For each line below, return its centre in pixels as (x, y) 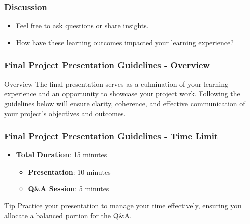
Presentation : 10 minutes (69, 171)
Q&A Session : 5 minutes (69, 188)
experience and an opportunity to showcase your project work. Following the (122, 94)
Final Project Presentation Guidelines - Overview (107, 65)
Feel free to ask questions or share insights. (82, 25)
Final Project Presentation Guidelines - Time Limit (111, 135)
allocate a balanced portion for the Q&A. (68, 215)
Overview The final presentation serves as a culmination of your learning (116, 83)
